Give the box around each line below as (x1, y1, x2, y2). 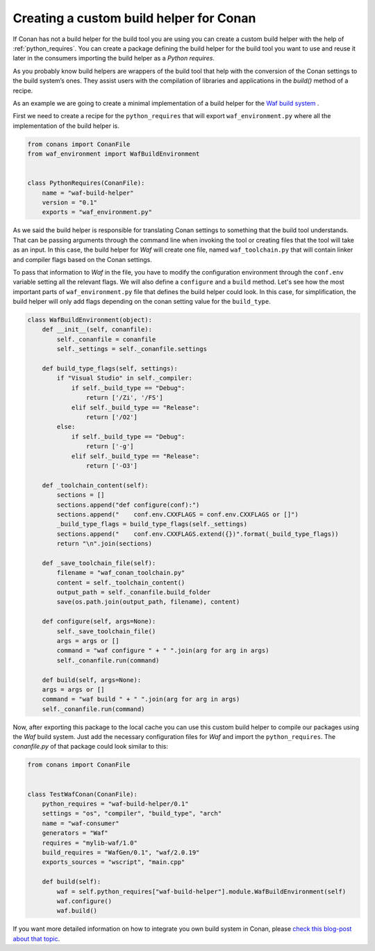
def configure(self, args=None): (42, 617, 156, 626)
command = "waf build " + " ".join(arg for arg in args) (42, 695, 240, 704)
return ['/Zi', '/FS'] (85, 393, 163, 402)
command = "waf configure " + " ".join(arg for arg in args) (56, 647, 269, 655)
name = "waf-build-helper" (42, 188, 135, 197)
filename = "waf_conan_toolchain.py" (56, 569, 185, 577)
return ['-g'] (85, 442, 135, 450)
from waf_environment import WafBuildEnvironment (27, 150, 200, 158)
